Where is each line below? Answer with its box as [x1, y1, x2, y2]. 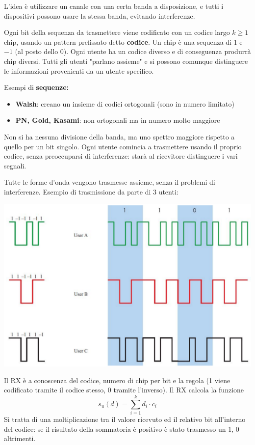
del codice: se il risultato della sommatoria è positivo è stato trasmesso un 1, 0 [4, 423, 239, 434]
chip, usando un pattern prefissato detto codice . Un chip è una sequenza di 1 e [4, 36, 243, 47]
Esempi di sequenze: [4, 82, 69, 92]
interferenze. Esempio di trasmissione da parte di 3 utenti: [4, 186, 178, 196]
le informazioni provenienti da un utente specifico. [4, 65, 154, 76]
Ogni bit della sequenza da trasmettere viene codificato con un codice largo [4, 27, 230, 37]
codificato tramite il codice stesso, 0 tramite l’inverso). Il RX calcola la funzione [4, 385, 244, 395]
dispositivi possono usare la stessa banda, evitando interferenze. [4, 10, 195, 21]
